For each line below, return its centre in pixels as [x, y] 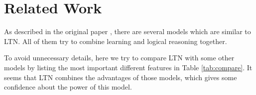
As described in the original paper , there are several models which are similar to [128, 31]
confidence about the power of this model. [68, 87]
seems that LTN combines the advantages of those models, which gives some [121, 77]
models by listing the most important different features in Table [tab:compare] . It [128, 67]
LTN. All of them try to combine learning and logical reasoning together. [116, 41]
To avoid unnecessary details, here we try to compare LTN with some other [119, 58]
